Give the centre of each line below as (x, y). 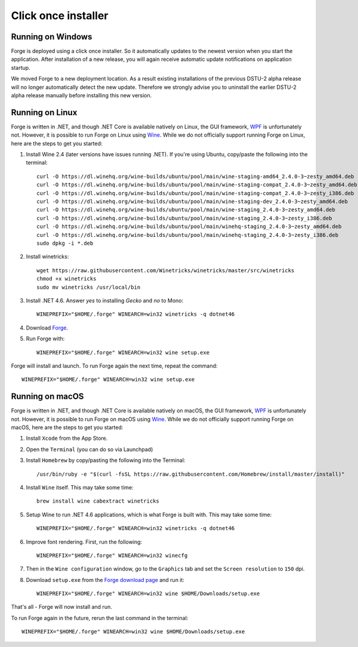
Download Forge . (47, 328)
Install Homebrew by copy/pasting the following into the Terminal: (106, 460)
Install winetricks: (47, 257)
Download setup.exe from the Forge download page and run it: (105, 580)
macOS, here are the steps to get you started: (67, 427)
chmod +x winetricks (67, 279)
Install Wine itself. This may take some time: (80, 487)
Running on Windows (52, 37)
